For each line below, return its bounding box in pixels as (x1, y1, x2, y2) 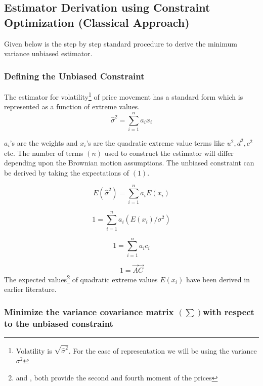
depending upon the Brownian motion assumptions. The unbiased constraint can (4, 157, 254, 168)
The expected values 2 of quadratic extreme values (4, 272, 158, 284)
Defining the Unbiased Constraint (4, 69, 145, 82)
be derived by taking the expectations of (4, 167, 129, 178)
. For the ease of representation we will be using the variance (68, 345, 257, 356)
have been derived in (186, 274, 250, 284)
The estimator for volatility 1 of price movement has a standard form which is (4, 90, 243, 102)
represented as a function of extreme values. (4, 101, 140, 112)
